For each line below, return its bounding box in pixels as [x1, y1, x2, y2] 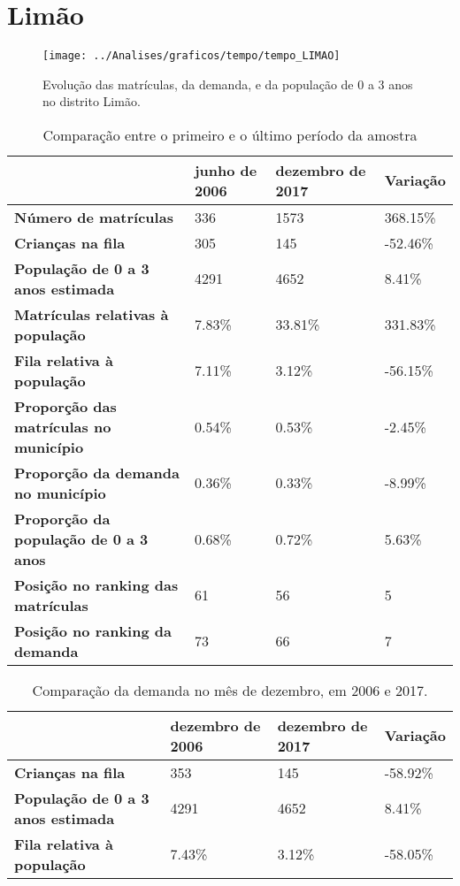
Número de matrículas [14, 206, 173, 227]
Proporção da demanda [14, 462, 180, 483]
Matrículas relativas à [14, 303, 169, 325]
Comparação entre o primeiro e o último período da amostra [42, 124, 418, 145]
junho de [194, 159, 257, 180]
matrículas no [14, 416, 111, 437]
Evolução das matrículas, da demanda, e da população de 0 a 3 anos [42, 74, 413, 93]
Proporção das [14, 395, 117, 416]
